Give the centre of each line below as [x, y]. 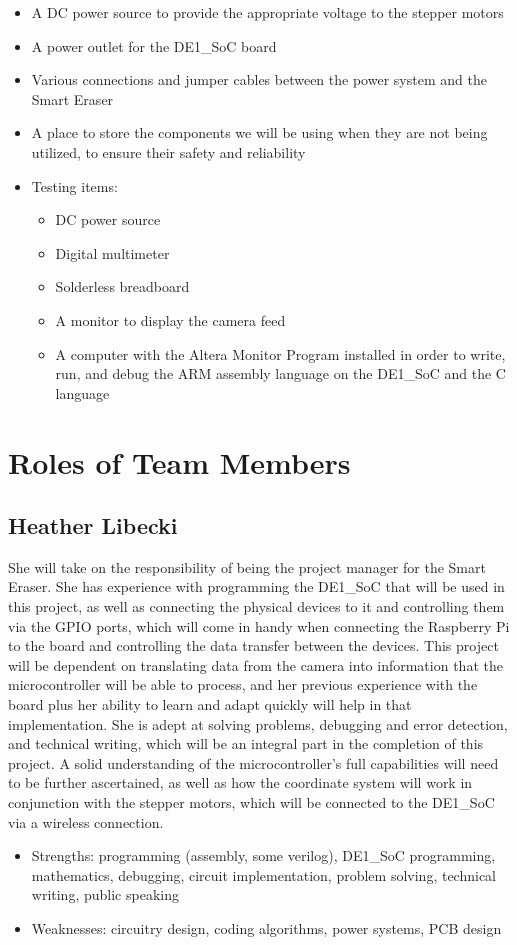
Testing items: [74, 185]
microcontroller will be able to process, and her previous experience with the [243, 684]
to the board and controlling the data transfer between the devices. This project [253, 645]
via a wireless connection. [86, 821]
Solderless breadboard [122, 286]
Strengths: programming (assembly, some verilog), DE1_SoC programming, [263, 855]
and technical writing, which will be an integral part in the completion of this [246, 743]
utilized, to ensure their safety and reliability [168, 151]
